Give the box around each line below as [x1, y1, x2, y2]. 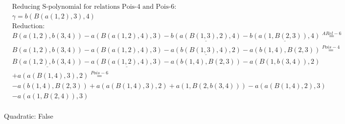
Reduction [12, 23, 43, 30]
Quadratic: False [4, 110, 53, 121]
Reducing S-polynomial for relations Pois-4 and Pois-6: [12, 3, 177, 11]
